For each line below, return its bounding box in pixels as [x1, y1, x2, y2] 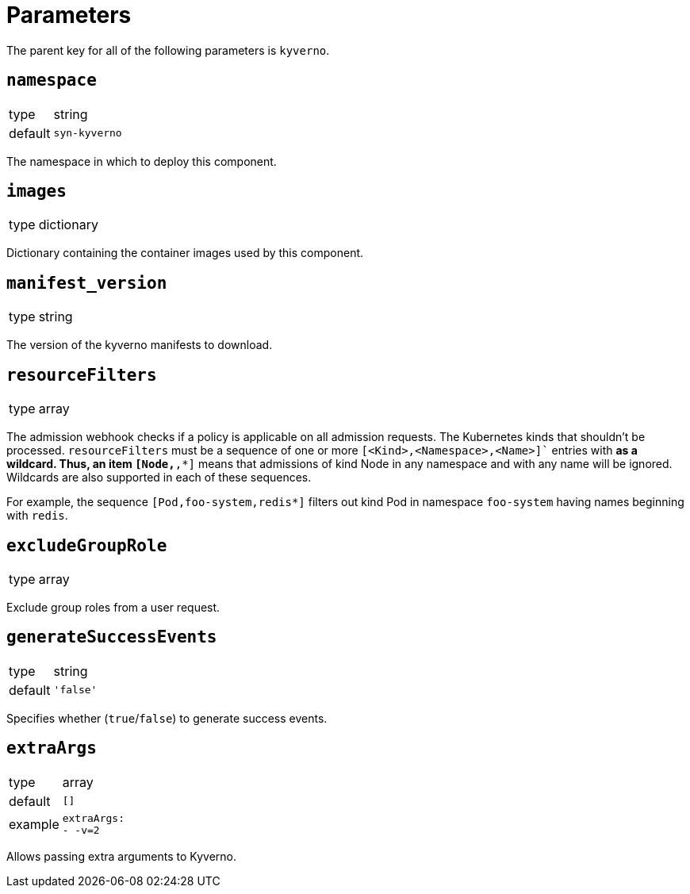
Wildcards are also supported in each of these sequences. [6, 470, 312, 485]
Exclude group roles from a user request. [6, 600, 220, 614]
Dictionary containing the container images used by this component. [6, 246, 364, 260]
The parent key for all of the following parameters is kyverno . [6, 43, 330, 57]
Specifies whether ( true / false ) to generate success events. [6, 711, 328, 725]
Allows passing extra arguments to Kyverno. [6, 849, 236, 863]
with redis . [6, 508, 68, 523]
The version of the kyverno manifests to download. [6, 338, 273, 352]
